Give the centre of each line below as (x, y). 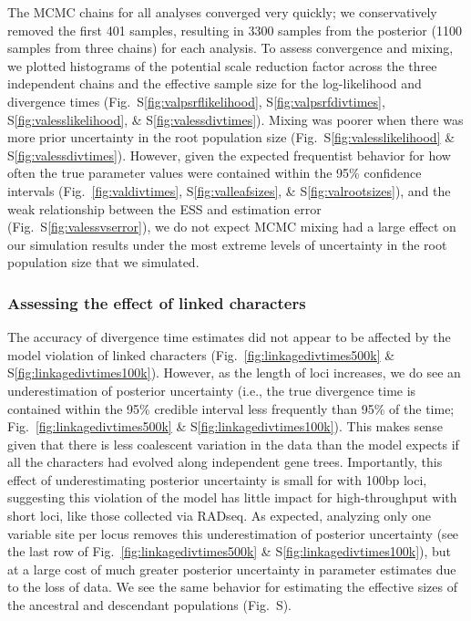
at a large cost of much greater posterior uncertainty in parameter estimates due (232, 569)
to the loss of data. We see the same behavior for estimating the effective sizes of (233, 587)
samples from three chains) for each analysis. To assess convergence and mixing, (230, 48)
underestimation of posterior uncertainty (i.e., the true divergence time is (212, 390)
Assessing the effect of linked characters (157, 302)
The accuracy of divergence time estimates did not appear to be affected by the (229, 337)
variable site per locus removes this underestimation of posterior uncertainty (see (233, 533)
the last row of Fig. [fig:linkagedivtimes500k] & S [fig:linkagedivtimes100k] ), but (230, 551)
